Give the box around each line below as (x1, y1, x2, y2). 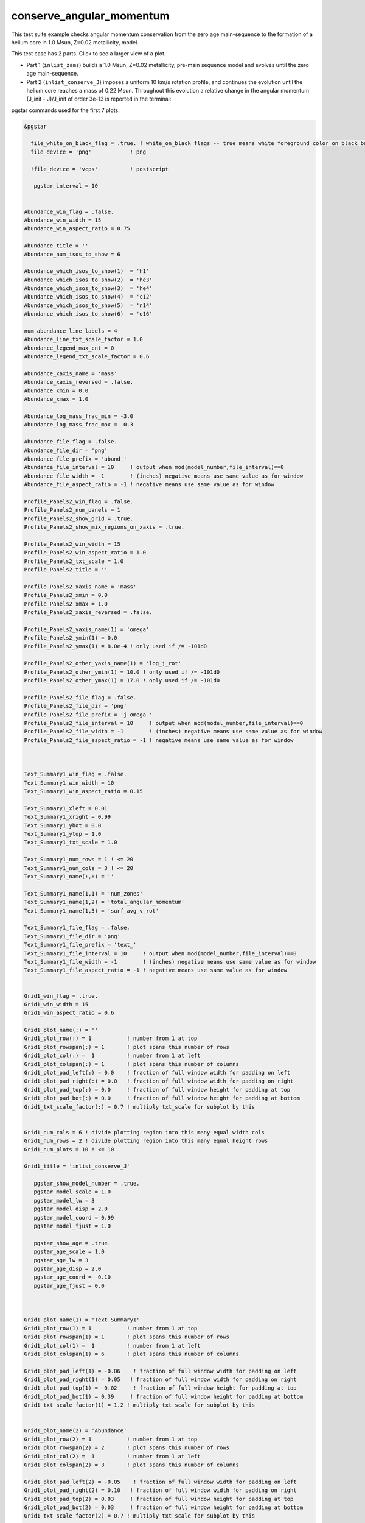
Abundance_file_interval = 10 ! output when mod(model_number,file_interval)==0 (24, 464, 284, 471)
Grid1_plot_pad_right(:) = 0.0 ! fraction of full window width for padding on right (24, 1078, 294, 1084)
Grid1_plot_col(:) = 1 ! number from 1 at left (24, 1052, 201, 1059)
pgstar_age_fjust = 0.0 (33, 1282, 105, 1289)
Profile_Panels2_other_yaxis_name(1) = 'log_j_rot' (24, 660, 182, 667)
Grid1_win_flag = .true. (24, 992, 99, 999)
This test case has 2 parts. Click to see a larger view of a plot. (11, 50, 166, 57)
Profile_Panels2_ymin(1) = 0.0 (24, 634, 118, 641)
